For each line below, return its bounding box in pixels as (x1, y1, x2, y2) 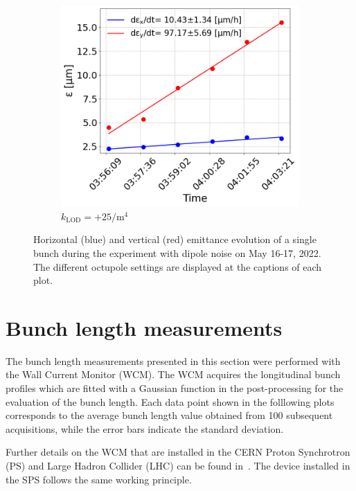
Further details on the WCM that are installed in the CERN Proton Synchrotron (6, 445, 350, 459)
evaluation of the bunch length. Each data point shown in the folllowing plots (6, 394, 335, 409)
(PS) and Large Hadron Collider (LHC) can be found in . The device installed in (6, 458, 350, 472)
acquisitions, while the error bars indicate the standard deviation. (6, 421, 284, 436)
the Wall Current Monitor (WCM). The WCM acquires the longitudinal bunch (6, 367, 341, 382)
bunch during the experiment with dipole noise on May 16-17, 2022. (33, 245, 321, 260)
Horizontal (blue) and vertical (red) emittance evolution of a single (33, 232, 317, 247)
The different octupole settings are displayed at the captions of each (33, 259, 322, 274)
